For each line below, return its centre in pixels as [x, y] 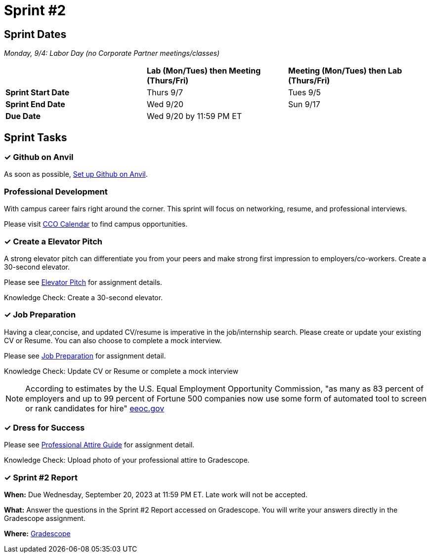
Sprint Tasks [36, 137]
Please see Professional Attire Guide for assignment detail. [99, 445]
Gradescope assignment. [45, 518]
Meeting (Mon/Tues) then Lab [345, 71]
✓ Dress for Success [44, 428]
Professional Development [56, 191]
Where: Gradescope [37, 534]
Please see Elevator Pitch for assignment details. [83, 282]
